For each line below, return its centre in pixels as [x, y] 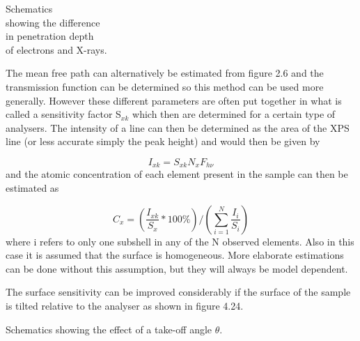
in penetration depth [50, 36]
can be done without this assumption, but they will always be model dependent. [177, 268]
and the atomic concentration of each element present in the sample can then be [177, 174]
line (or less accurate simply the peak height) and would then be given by [163, 141]
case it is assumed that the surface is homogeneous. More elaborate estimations [175, 255]
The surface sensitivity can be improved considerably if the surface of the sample [178, 292]
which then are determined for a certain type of [234, 114]
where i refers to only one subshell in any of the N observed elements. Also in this [180, 241]
